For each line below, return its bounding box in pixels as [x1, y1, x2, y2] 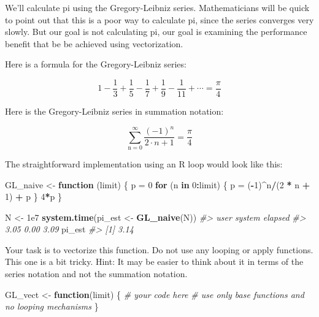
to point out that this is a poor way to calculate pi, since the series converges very [5, 13, 314, 26]
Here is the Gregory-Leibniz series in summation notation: [5, 105, 224, 118]
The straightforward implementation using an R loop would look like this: [5, 157, 283, 170]
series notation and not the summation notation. [5, 267, 188, 280]
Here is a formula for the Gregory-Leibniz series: [5, 58, 186, 71]
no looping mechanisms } [5, 300, 99, 313]
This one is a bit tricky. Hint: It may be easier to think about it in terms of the [5, 255, 304, 268]
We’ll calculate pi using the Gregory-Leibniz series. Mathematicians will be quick [5, 1, 310, 13]
